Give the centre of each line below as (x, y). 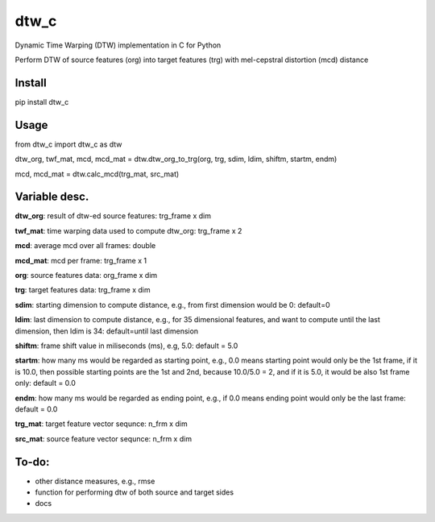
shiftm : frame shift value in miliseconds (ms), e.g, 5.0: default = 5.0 (126, 346)
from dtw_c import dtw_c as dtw (68, 144)
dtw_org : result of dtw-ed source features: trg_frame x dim (113, 216)
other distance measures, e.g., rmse (95, 481)
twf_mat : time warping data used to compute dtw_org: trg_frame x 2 (128, 230)
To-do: (32, 462)
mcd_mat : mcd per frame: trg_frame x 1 (81, 260)
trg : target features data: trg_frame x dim (83, 290)
